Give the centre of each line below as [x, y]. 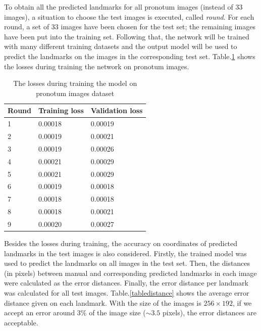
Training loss [61, 110]
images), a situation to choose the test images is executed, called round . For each [129, 16]
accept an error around [40, 313]
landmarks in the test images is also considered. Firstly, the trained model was [125, 253]
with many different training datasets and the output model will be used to [121, 46]
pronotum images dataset [75, 93]
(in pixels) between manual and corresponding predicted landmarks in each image [130, 273]
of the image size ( [117, 313]
